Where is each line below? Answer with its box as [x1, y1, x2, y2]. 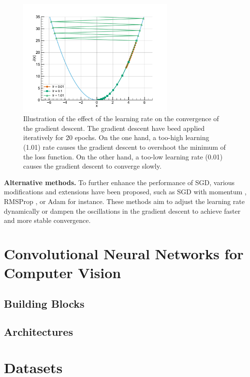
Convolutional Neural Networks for [4, 243, 244, 263]
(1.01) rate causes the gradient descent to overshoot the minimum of [23, 141, 226, 152]
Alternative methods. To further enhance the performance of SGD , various [4, 177, 235, 187]
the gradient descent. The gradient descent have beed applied [23, 123, 205, 133]
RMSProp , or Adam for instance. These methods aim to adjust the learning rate [4, 196, 245, 206]
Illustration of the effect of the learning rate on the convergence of [23, 113, 219, 124]
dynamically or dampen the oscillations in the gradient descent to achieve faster [4, 205, 241, 216]
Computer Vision [4, 263, 121, 283]
